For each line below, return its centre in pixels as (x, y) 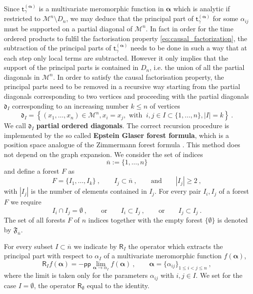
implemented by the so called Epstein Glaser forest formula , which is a (116, 135)
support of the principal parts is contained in (71, 67)
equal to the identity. (118, 285)
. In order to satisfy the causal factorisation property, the (138, 77)
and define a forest (32, 171)
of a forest (234, 191)
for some (225, 18)
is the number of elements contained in (89, 191)
